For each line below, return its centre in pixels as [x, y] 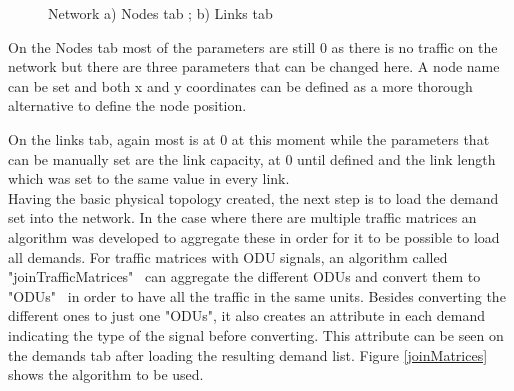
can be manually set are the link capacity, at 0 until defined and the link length [252, 158]
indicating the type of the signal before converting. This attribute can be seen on [256, 334]
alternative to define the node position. [127, 105]
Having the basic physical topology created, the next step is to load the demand [253, 197]
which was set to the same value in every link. [149, 178]
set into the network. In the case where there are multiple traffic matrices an [242, 217]
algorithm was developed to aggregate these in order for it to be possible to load [254, 236]
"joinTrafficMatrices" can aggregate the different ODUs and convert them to [244, 276]
